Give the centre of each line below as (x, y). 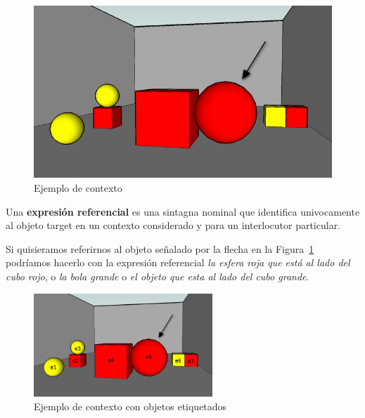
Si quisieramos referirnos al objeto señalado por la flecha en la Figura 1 (160, 248)
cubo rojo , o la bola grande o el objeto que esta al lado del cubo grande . (158, 276)
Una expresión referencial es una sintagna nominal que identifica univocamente (183, 211)
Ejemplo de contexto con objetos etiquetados (130, 406)
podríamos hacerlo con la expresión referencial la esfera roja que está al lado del (178, 262)
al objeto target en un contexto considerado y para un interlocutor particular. (173, 225)
